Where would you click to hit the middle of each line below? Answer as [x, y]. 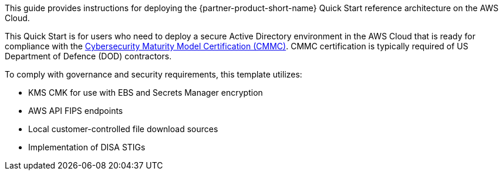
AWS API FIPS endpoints [76, 111]
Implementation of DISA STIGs [87, 147]
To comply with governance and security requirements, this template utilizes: [153, 74]
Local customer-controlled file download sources [123, 129]
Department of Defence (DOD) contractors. [88, 56]
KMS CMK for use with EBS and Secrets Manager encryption [146, 92]
